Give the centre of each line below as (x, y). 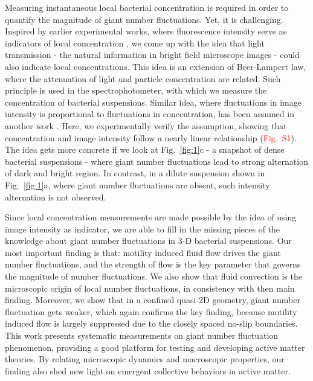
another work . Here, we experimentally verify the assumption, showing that (146, 125)
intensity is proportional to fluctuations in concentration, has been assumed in (150, 114)
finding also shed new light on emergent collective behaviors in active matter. (148, 370)
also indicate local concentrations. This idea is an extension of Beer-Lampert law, (156, 66)
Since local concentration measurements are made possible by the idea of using (151, 217)
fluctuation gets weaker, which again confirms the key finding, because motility (151, 311)
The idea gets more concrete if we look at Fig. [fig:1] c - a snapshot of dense (145, 149)
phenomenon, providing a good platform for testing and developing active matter (155, 347)
